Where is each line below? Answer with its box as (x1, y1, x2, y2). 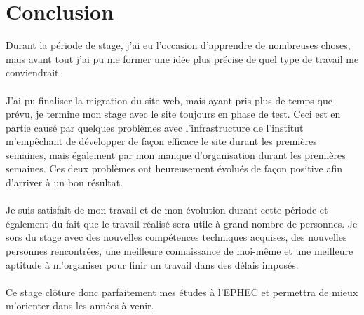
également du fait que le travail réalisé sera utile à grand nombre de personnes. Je (6, 216, 358, 230)
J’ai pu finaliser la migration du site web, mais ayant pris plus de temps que (6, 92, 332, 107)
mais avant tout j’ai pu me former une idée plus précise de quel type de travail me (6, 51, 359, 66)
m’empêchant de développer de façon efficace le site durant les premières (6, 134, 317, 148)
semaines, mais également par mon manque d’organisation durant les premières (6, 147, 346, 162)
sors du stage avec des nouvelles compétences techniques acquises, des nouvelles (6, 230, 347, 244)
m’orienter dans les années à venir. (6, 298, 154, 313)
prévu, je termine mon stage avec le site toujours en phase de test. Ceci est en (6, 106, 341, 121)
